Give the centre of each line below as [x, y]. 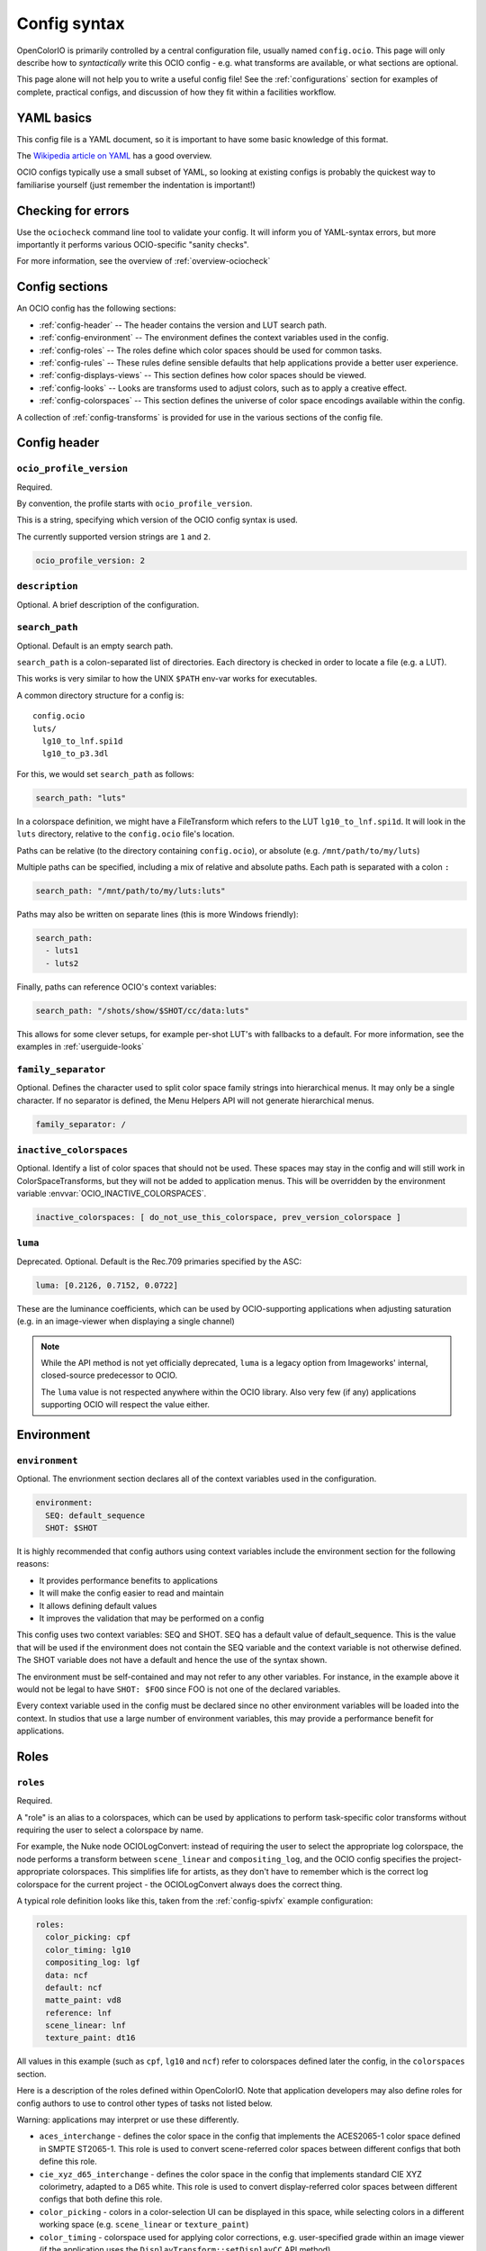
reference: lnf [79, 2013]
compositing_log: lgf [93, 1962]
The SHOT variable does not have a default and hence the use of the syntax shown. [172, 1660]
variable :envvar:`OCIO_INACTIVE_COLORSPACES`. [112, 1194]
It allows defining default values [98, 1605]
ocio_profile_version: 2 [90, 560]
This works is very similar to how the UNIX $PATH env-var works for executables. [167, 679]
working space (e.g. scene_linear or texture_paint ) [144, 2225]
